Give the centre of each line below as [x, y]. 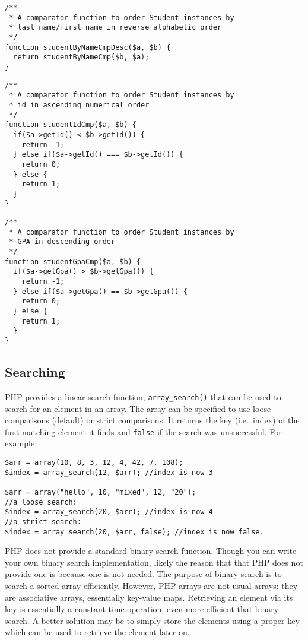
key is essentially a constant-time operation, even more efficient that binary [142, 609]
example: [21, 443]
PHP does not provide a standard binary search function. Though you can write [151, 551]
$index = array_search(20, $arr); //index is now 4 [109, 512]
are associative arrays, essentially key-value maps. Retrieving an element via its [149, 597]
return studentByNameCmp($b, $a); [81, 57]
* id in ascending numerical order [79, 105]
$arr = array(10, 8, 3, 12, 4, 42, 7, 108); [94, 462]
